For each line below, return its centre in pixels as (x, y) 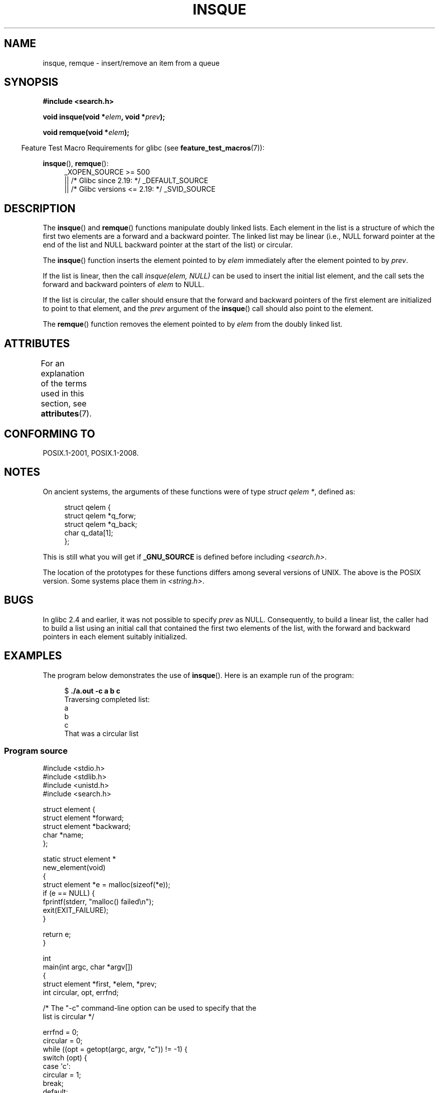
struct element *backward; (87, 827)
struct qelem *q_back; (101, 524)
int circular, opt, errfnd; (81, 993)
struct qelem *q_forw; (100, 515)
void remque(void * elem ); (86, 132)
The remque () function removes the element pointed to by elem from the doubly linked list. (193, 324)
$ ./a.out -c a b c (92, 691)
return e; (57, 934)
